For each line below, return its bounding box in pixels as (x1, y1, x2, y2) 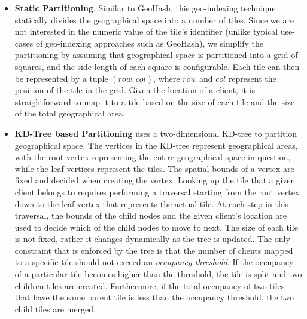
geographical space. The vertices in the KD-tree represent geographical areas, (14, 139, 298, 151)
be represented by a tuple (14, 72, 108, 84)
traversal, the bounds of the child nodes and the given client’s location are (14, 209, 287, 222)
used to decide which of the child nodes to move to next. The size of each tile (14, 220, 298, 233)
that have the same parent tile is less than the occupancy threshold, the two (14, 291, 294, 303)
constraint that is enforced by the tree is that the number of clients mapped (14, 244, 293, 256)
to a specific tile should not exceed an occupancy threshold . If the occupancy (14, 256, 294, 268)
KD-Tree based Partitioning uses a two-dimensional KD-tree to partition (14, 127, 297, 139)
